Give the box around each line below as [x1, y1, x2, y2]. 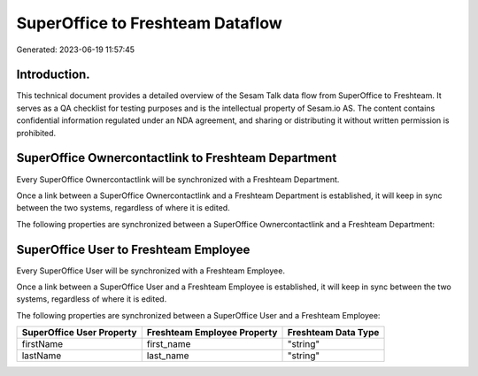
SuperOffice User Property [21, 326, 137, 339]
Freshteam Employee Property [146, 326, 278, 339]
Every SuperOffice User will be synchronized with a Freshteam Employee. [16, 265, 285, 276]
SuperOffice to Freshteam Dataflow [16, 13, 282, 33]
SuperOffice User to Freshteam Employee [16, 242, 251, 257]
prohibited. [16, 127, 57, 138]
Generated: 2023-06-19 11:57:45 [16, 44, 135, 55]
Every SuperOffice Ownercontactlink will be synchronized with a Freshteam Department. [16, 173, 340, 185]
